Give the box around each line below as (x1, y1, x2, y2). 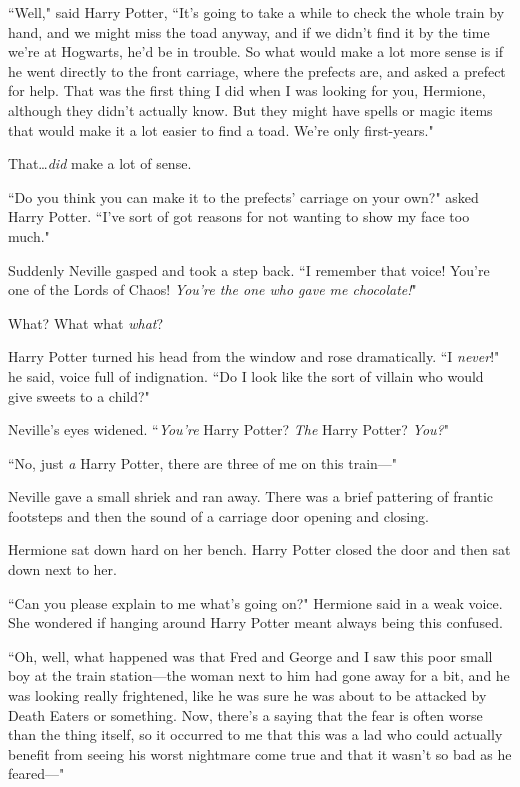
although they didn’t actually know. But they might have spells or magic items (8, 99, 493, 120)
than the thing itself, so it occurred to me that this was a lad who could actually (8, 724, 503, 745)
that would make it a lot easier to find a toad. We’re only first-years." (8, 119, 434, 140)
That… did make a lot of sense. (8, 153, 192, 174)
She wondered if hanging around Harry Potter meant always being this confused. (8, 612, 503, 633)
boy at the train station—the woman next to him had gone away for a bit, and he (8, 665, 510, 686)
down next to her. (8, 559, 117, 580)
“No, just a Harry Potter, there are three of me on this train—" (8, 452, 398, 473)
